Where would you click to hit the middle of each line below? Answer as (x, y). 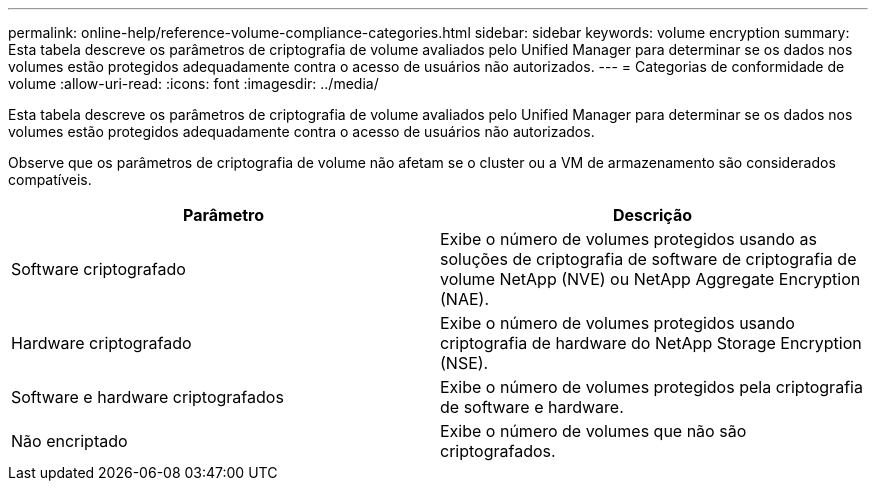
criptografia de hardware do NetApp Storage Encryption (651, 343)
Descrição (652, 215)
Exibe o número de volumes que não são (593, 431)
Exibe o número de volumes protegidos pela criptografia (651, 387)
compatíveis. (50, 179)
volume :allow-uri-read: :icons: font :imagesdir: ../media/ (193, 83)
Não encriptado (69, 441)
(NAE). (464, 299)
